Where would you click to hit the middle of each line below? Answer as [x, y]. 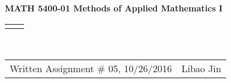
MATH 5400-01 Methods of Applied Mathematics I [114, 8]
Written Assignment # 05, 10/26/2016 [91, 69]
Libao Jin [201, 69]
